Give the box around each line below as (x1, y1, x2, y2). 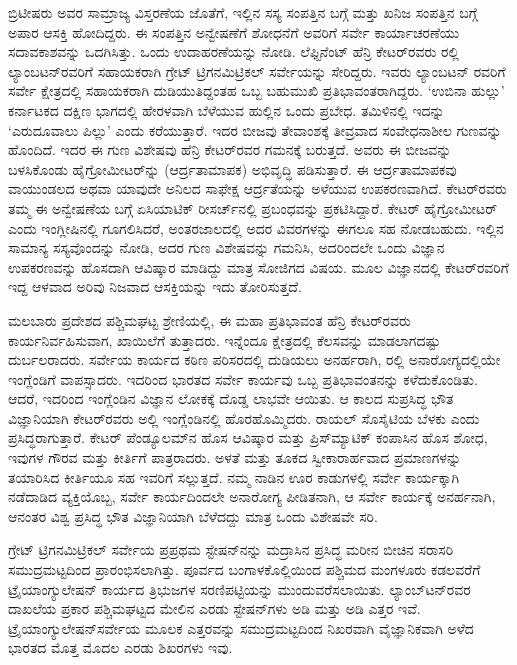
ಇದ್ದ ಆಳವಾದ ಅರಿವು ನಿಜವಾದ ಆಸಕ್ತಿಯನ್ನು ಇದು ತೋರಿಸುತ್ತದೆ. (8, 276, 302, 297)
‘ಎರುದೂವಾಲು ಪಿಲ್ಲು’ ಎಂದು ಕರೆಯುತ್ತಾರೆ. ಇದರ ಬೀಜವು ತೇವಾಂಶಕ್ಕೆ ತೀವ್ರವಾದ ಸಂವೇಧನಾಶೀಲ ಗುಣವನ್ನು (8, 119, 502, 140)
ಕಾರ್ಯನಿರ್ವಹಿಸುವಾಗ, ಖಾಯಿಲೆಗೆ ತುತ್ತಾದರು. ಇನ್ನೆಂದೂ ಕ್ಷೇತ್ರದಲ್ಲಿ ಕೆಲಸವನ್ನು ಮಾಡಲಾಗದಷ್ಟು (8, 329, 441, 350)
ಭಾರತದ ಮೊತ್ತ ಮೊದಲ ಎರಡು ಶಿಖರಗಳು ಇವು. (8, 637, 233, 658)
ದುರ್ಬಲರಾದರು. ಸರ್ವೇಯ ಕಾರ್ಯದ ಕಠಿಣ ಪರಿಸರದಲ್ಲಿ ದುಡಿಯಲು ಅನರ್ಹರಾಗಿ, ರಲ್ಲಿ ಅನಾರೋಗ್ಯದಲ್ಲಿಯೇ (8, 349, 501, 370)
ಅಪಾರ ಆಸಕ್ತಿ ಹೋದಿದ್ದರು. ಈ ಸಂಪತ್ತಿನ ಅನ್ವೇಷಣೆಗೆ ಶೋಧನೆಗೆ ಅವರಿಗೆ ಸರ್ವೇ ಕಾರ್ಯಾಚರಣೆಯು (8, 21, 460, 42)
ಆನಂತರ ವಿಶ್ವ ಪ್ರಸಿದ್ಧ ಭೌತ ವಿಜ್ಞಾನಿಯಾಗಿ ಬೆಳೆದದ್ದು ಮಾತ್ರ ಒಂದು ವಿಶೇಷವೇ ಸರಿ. (8, 505, 378, 526)
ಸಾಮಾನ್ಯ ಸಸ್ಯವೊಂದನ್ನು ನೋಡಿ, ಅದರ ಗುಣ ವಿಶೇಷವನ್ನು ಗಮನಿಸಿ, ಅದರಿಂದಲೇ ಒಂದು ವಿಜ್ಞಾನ (8, 237, 445, 258)
